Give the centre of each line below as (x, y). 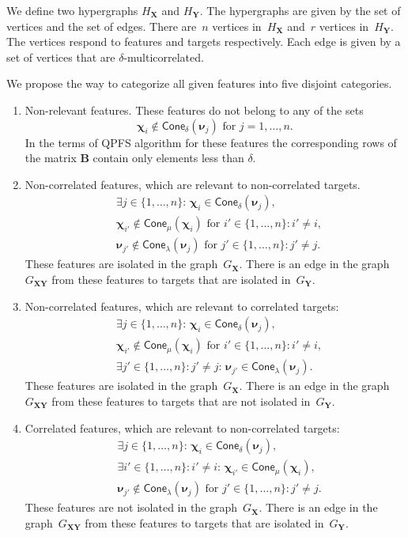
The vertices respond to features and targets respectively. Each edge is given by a (204, 42)
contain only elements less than (168, 158)
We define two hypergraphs (72, 10)
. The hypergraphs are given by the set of (300, 10)
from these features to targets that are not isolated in (181, 401)
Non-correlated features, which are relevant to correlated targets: (182, 306)
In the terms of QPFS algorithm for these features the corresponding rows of (211, 142)
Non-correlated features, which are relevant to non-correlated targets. (193, 184)
